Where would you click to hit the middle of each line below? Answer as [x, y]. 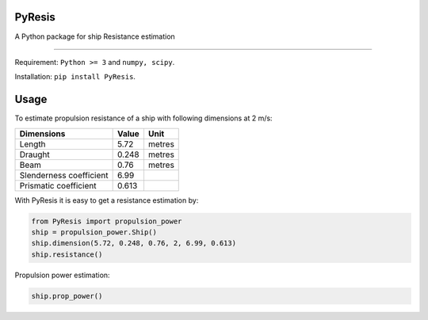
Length [33, 144]
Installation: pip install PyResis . [75, 77]
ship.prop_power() [67, 296]
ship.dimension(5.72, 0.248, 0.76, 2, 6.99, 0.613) [134, 243]
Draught [35, 154]
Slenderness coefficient [64, 175]
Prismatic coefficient [58, 185]
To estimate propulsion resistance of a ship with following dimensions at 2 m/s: [143, 118]
